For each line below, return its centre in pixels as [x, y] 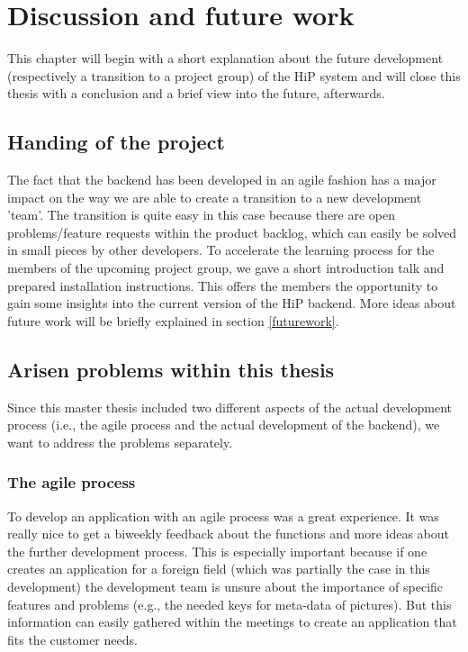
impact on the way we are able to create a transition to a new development [215, 197]
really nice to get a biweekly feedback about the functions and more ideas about [229, 534]
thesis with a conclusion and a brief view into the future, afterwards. [196, 93]
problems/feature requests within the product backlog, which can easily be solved [232, 232]
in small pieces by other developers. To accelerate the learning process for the [221, 250]
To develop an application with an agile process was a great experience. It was [223, 516]
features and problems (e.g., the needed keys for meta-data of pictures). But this [229, 604]
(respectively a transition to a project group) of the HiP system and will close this [234, 75]
